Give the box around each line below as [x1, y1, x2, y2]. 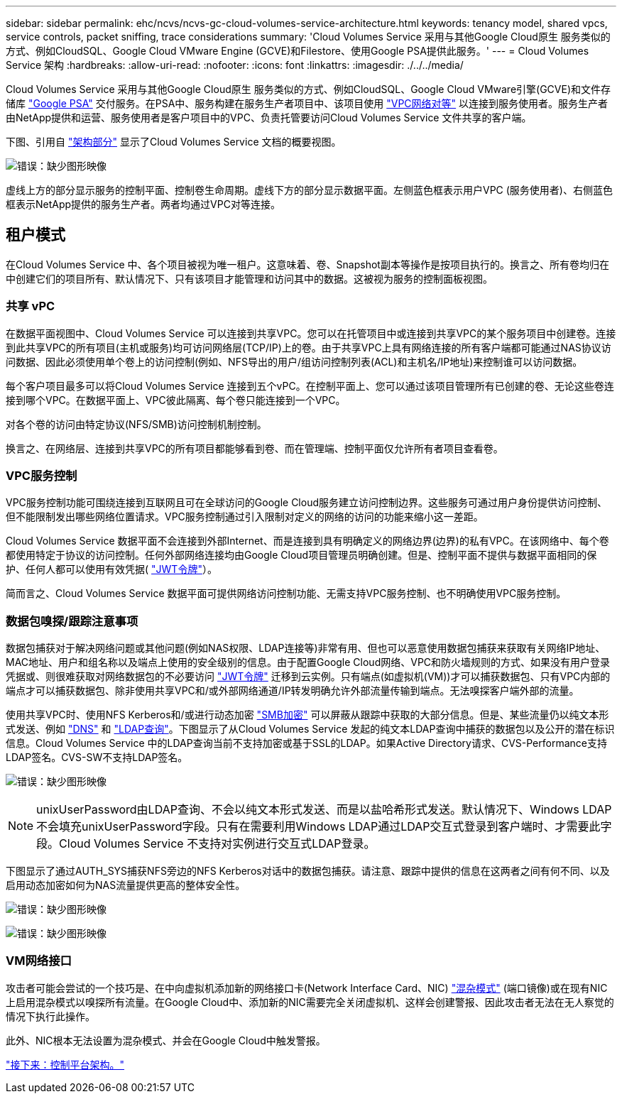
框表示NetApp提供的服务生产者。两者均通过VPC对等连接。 [6, 198, 280, 210]
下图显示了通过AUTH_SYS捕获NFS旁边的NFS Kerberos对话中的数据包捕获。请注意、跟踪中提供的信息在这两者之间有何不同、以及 [6, 865, 610, 877]
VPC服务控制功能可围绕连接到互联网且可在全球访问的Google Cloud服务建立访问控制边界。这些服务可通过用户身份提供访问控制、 [6, 496, 607, 509]
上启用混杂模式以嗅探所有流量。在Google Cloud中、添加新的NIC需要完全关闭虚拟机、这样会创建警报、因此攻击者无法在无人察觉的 [6, 995, 614, 1008]
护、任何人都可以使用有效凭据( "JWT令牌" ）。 [6, 563, 217, 576]
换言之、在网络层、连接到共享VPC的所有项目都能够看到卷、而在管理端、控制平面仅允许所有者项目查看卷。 [6, 442, 503, 454]
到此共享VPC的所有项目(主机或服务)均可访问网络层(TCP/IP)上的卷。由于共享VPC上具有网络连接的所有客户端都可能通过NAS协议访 [6, 341, 611, 354]
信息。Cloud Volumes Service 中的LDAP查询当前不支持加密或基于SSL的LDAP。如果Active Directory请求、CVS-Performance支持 [6, 737, 607, 750]
